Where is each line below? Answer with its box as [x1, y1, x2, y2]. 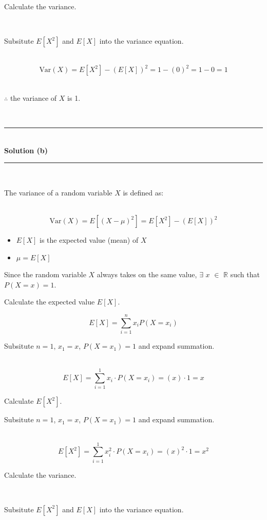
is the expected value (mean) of [40, 235, 139, 245]
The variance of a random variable [4, 187, 112, 198]
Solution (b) [4, 145, 48, 155]
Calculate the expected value [4, 296, 95, 307]
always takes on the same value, [97, 269, 197, 280]
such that [230, 269, 260, 280]
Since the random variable [4, 269, 86, 280]
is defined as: [123, 187, 164, 198]
